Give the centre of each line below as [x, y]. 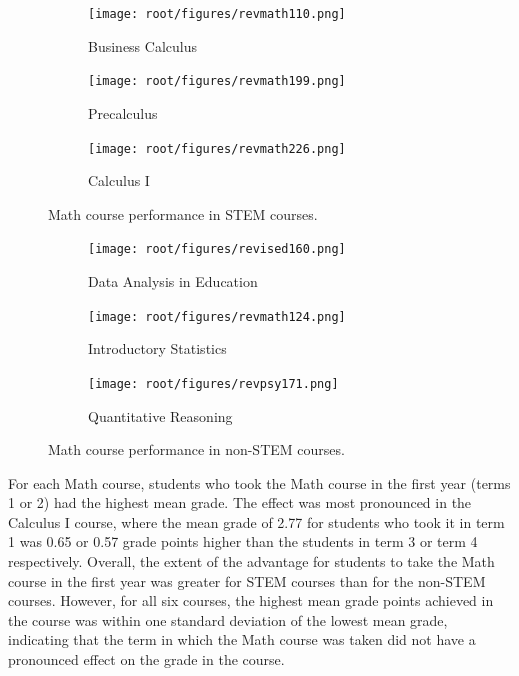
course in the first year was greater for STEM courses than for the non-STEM [247, 580]
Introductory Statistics [157, 348]
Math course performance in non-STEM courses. [196, 449]
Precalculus [123, 112]
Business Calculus [142, 45]
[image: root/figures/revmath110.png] [217, 14]
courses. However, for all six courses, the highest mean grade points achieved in [251, 600]
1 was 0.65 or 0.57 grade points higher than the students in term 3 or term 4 [243, 541]
